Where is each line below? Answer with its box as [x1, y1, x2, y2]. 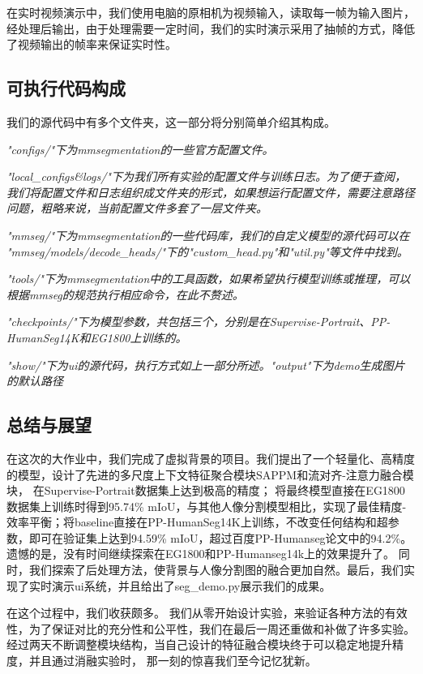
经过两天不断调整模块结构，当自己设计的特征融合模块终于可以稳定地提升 [6, 636, 392, 653]
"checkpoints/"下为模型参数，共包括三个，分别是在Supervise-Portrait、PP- [6, 313, 391, 330]
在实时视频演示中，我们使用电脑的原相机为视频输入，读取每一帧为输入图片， [6, 4, 415, 20]
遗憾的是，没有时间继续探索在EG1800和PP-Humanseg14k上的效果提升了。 [6, 545, 395, 562]
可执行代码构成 [6, 75, 126, 101]
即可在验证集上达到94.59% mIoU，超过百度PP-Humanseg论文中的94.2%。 [28, 529, 412, 546]
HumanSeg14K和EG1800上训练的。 [6, 328, 187, 346]
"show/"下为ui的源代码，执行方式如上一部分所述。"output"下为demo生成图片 [6, 356, 405, 373]
